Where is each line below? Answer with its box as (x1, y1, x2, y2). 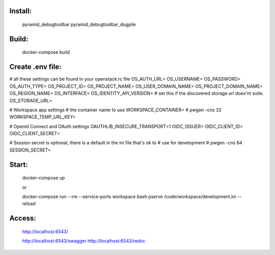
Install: (9, 7, 32, 15)
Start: (9, 160, 28, 169)
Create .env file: (9, 63, 62, 71)
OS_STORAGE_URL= (9, 97, 52, 104)
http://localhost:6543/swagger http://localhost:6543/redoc (22, 238, 146, 244)
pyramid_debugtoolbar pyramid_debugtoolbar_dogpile (22, 21, 136, 28)
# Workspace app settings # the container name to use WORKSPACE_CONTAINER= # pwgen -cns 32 (9, 107, 222, 113)
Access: (9, 214, 36, 223)
